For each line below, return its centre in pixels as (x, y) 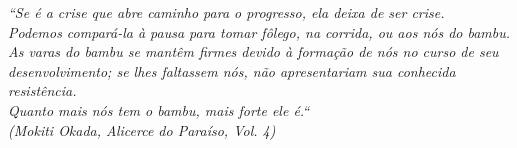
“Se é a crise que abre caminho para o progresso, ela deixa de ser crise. (226, 12)
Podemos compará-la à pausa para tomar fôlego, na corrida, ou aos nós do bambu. (259, 31)
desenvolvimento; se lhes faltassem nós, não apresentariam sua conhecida (232, 70)
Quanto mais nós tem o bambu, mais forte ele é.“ (159, 109)
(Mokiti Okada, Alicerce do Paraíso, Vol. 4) (142, 129)
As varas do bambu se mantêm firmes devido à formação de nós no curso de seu (253, 51)
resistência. (42, 90)
